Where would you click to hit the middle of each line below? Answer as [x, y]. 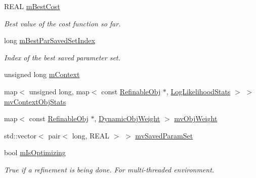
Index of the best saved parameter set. [62, 57]
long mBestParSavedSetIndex [50, 40]
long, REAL [91, 135]
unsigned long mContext [42, 74]
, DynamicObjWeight [127, 118]
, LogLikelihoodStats [198, 91]
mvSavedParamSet [164, 135]
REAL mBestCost [32, 6]
